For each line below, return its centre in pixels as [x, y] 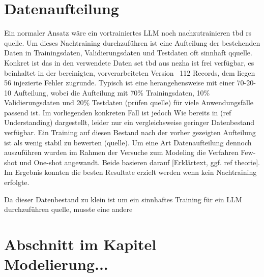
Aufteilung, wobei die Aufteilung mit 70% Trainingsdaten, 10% [112, 92]
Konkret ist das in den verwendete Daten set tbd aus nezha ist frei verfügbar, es [129, 62]
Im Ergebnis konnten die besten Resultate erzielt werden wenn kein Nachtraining [130, 172]
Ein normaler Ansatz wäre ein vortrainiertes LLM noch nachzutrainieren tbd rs [128, 33]
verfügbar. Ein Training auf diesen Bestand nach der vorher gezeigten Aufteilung [130, 132]
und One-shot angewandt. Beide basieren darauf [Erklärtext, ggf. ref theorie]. [140, 162]
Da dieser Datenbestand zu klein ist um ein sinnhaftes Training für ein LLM [123, 199]
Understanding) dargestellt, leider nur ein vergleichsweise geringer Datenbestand [129, 122]
